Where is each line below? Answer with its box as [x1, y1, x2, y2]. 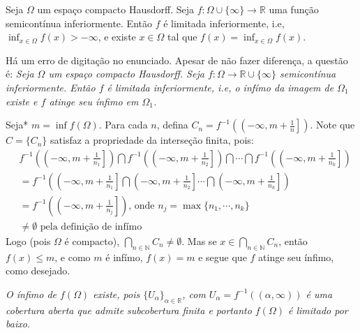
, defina [156, 117, 188, 132]
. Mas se [181, 233, 217, 248]
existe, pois [93, 286, 140, 301]
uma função [269, 2, 319, 16]
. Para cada [98, 117, 148, 132]
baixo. [6, 316, 31, 331]
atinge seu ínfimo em [49, 94, 139, 108]
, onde [128, 200, 155, 211]
